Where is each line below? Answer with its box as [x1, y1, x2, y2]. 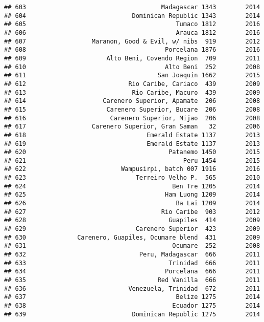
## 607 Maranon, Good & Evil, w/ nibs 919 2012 [4, 37, 260, 45]
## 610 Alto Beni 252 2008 [4, 63, 260, 71]
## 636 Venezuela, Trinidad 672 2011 [4, 285, 260, 292]
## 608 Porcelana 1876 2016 [4, 46, 260, 54]
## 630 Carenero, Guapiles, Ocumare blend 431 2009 [4, 233, 260, 241]
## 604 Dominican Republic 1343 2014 [4, 12, 260, 19]
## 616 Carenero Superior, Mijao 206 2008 [4, 114, 260, 122]
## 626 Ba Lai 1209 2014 [4, 200, 260, 207]
